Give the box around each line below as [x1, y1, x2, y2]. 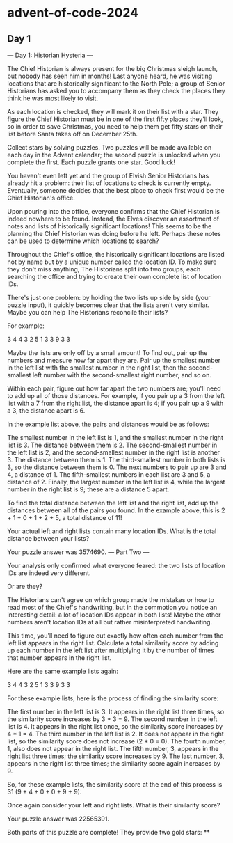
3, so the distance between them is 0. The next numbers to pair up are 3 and [7, 463, 227, 471]
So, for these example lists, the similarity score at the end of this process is [7, 780, 223, 788]
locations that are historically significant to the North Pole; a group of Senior [7, 79, 225, 88]
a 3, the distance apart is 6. [7, 407, 86, 415]
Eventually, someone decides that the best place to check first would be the [7, 187, 225, 194]
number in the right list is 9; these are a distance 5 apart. [7, 485, 170, 494]
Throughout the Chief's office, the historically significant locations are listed [7, 251, 225, 258]
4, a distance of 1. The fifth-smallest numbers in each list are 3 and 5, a [7, 471, 211, 478]
